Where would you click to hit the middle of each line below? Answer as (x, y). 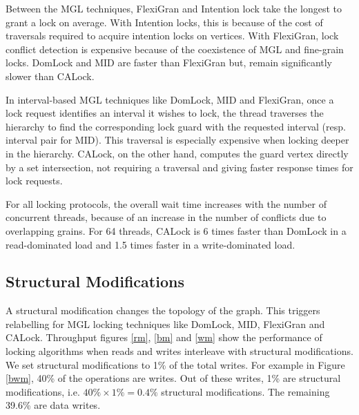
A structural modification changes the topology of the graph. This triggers (163, 310)
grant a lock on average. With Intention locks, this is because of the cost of (164, 22)
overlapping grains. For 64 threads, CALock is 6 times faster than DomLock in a (176, 230)
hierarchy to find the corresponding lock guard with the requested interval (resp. (176, 126)
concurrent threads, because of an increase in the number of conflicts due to (166, 217)
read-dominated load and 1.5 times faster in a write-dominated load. (151, 244)
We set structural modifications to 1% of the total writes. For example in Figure (175, 364)
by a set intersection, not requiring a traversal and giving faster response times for (179, 167)
